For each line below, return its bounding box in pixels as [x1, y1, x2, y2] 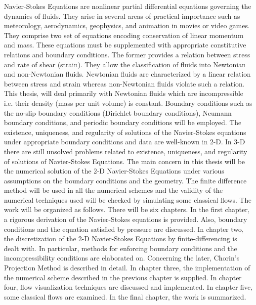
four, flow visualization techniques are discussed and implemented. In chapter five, [4, 282, 253, 292]
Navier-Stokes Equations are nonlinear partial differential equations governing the [4, 1, 252, 11]
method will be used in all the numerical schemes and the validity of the [4, 185, 223, 195]
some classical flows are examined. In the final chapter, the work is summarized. [4, 291, 246, 302]
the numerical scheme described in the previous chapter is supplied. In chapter [4, 272, 242, 282]
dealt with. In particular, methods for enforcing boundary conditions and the [4, 243, 237, 253]
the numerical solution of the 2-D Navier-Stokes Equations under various [4, 166, 224, 176]
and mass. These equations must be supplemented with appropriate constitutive [4, 40, 246, 50]
